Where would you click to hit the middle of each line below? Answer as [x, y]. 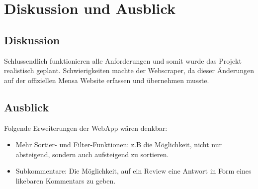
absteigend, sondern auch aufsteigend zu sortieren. [92, 154]
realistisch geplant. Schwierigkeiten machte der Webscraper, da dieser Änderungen [129, 70]
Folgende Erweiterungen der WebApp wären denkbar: [86, 128]
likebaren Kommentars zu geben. [66, 180]
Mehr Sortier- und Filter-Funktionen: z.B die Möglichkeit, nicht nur [119, 144]
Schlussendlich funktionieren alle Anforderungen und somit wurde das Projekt [123, 60]
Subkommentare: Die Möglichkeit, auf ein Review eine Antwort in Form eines [133, 171]
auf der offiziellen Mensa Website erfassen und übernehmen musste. [107, 80]
